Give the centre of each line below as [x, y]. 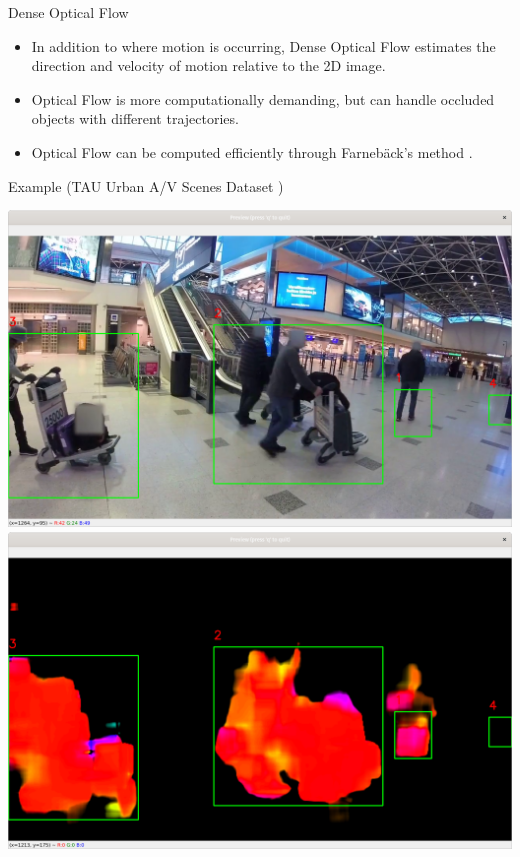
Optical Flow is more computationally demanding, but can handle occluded [263, 98]
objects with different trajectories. [135, 118]
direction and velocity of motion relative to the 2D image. [208, 65]
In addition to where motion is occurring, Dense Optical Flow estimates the [263, 45]
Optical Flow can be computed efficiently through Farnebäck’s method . [252, 151]
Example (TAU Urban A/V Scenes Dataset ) [146, 185]
